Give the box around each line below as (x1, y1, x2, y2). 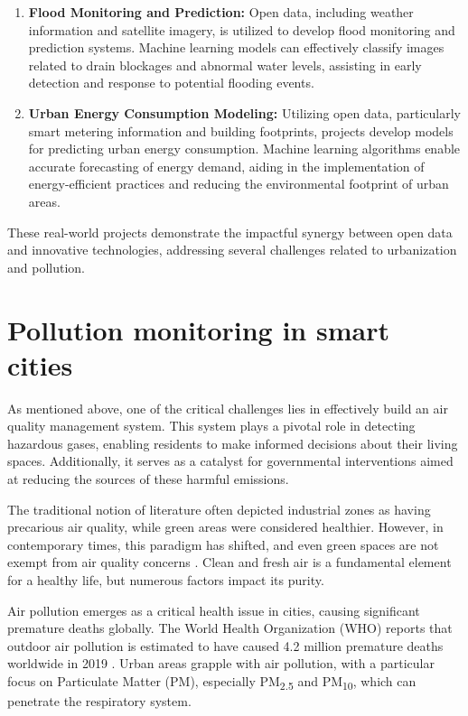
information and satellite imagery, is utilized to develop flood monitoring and (28, 20, 455, 39)
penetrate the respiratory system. (7, 692, 192, 711)
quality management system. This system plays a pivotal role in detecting (7, 416, 416, 435)
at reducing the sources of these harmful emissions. (7, 470, 289, 488)
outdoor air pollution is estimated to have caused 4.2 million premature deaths (7, 636, 444, 655)
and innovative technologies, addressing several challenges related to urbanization (7, 240, 457, 259)
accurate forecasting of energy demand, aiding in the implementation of (28, 156, 425, 175)
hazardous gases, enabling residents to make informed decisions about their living (7, 433, 458, 452)
